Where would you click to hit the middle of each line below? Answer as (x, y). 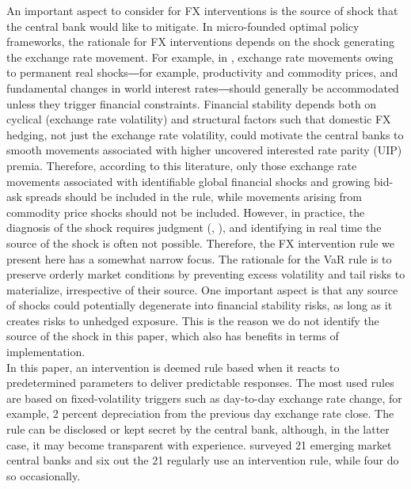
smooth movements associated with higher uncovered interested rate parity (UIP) (204, 150)
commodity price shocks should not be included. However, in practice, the (186, 212)
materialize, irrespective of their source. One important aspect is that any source (202, 289)
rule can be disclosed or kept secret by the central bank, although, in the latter (198, 429)
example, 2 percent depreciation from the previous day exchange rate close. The (200, 413)
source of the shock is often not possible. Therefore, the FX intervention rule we (200, 243)
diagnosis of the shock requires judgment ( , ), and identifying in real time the (194, 227)
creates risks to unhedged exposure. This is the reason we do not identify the (193, 320)
